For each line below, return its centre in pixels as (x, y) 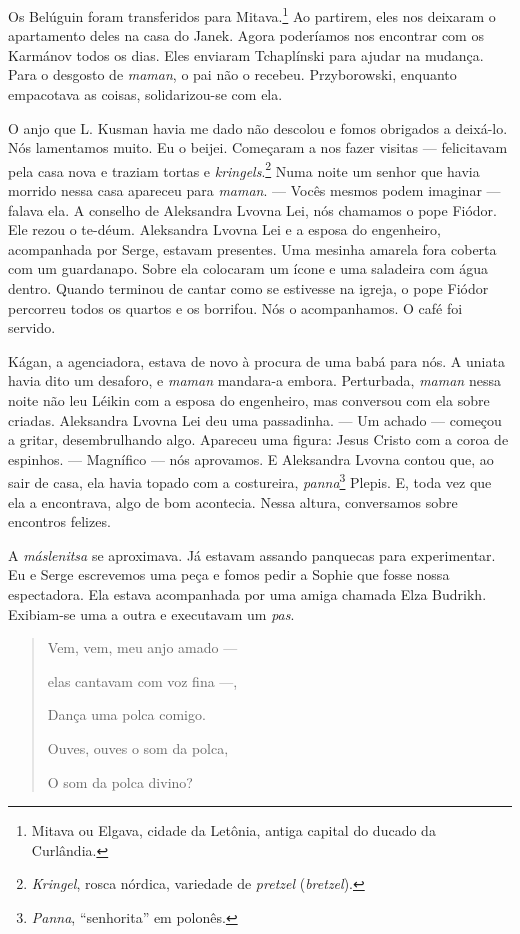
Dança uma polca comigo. (126, 714)
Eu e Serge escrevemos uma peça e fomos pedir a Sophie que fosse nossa (229, 574)
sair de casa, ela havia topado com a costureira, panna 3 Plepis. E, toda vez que (250, 481)
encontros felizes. (59, 521)
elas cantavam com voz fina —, (142, 680)
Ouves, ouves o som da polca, (138, 747)
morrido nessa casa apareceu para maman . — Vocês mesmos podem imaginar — (254, 190)
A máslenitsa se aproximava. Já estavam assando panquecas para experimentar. (252, 554)
